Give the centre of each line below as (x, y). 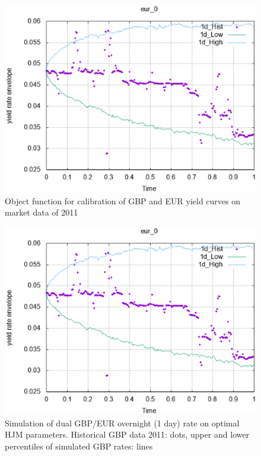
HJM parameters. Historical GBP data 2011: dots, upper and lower (127, 434)
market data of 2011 (42, 212)
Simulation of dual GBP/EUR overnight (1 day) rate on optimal (122, 423)
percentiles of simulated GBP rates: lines (79, 446)
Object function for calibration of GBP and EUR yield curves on (123, 200)
